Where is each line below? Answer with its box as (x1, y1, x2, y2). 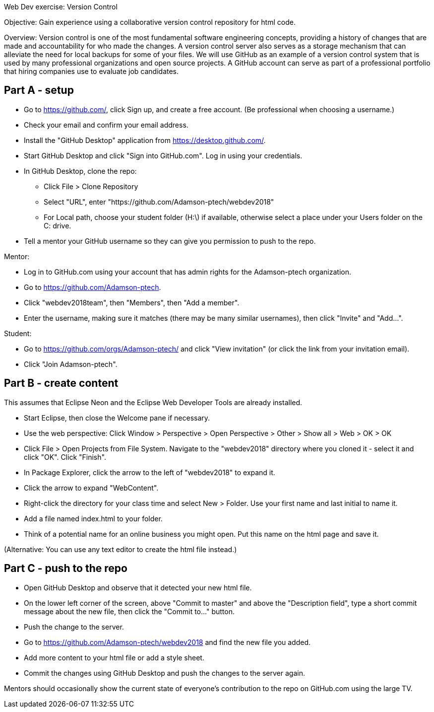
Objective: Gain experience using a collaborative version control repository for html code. (4, 18, 296, 26)
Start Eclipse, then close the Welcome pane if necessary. (24, 413, 210, 422)
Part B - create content (4, 377, 119, 390)
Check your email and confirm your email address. (24, 120, 188, 129)
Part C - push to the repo (4, 562, 127, 575)
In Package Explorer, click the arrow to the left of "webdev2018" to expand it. (24, 468, 275, 477)
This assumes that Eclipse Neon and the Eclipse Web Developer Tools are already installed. (4, 398, 303, 407)
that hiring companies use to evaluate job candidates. (4, 67, 179, 75)
